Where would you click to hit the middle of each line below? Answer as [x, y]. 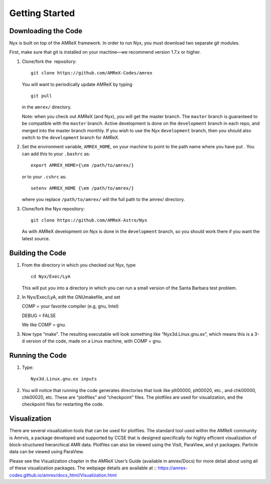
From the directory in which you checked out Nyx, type [79, 265]
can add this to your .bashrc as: [56, 154]
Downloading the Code [46, 31]
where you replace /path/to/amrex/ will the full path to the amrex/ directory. [103, 200]
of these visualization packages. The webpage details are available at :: [83, 468]
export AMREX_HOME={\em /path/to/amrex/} [82, 165]
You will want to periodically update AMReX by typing [77, 84]
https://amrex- [173, 468]
